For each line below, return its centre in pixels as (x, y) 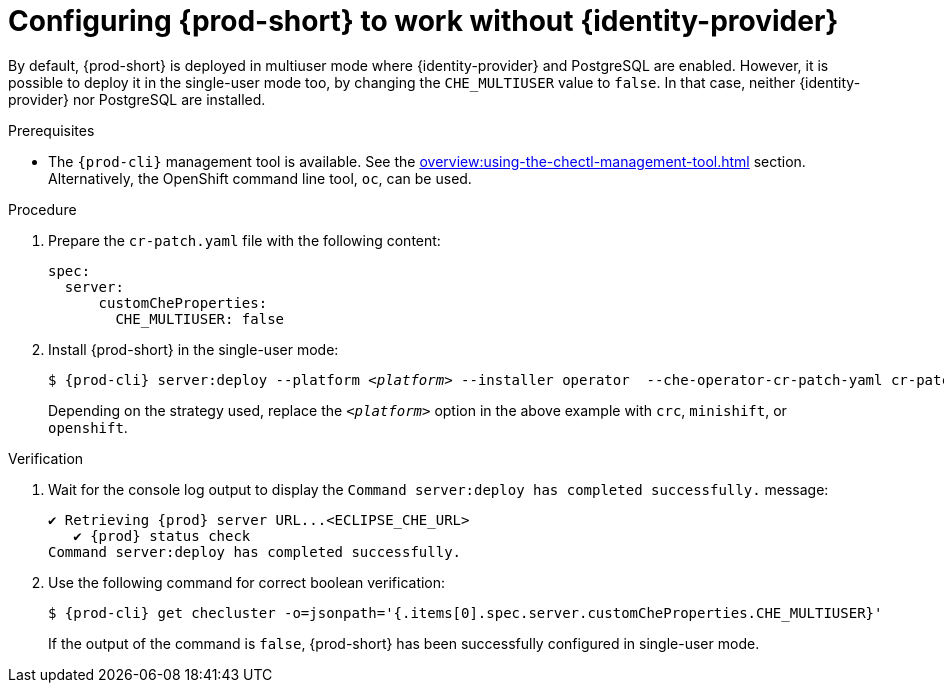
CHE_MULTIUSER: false (200, 318)
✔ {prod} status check (162, 535)
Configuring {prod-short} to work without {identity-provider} (423, 21)
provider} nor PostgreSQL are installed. (137, 99)
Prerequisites (51, 130)
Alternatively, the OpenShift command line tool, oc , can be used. (260, 178)
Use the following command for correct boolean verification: (247, 582)
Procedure (42, 209)
